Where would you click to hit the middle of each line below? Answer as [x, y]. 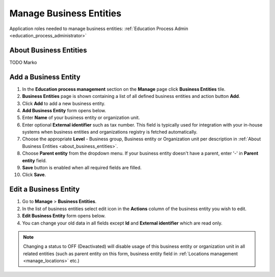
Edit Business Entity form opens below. [64, 216]
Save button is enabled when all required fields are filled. [82, 168]
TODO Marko [23, 62]
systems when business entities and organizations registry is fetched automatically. [110, 132]
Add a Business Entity [45, 77]
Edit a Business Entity [45, 190]
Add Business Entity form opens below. [64, 110]
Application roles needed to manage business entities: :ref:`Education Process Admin [99, 29]
